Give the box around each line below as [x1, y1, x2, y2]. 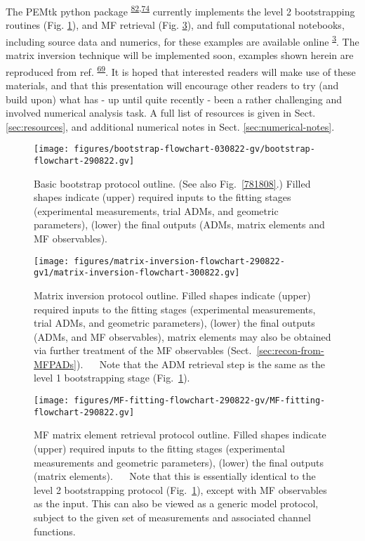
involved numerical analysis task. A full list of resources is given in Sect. [6, 105, 316, 120]
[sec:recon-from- [256, 343, 324, 358]
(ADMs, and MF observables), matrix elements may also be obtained [34, 329, 331, 344]
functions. [34, 523, 76, 538]
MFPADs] [34, 356, 77, 371]
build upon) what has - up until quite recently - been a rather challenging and [6, 91, 342, 106]
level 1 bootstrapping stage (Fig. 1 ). [34, 370, 190, 385]
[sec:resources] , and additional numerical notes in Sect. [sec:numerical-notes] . [6, 119, 335, 133]
